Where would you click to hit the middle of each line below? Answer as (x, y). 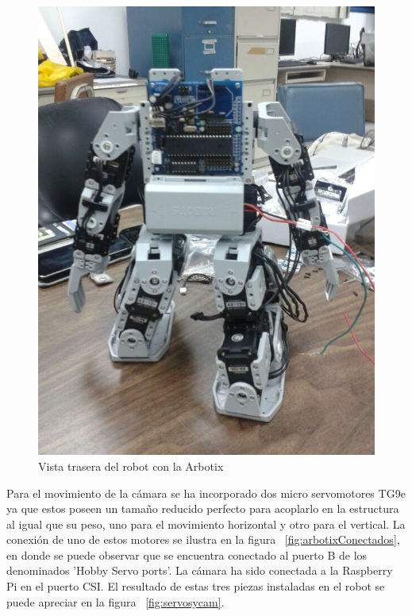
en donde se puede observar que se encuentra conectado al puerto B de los (187, 554)
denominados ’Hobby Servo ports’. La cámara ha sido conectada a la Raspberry (200, 570)
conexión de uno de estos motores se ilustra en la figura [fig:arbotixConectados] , (203, 539)
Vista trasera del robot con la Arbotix (131, 466)
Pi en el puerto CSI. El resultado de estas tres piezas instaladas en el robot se (196, 586)
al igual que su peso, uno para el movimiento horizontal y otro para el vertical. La (206, 524)
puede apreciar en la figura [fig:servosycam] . (116, 601)
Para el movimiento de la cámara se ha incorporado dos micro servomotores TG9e (206, 493)
